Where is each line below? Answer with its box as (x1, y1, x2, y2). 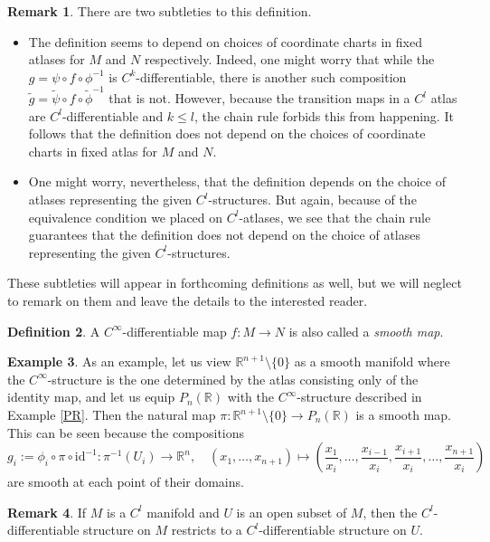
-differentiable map (122, 321, 227, 340)
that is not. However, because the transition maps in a (108, 89, 410, 108)
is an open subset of (236, 502, 347, 521)
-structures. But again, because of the (208, 190, 417, 209)
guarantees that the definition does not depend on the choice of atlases (28, 225, 420, 244)
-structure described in (297, 387, 422, 406)
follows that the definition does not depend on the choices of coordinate (28, 124, 426, 143)
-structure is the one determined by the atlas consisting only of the (47, 369, 419, 388)
